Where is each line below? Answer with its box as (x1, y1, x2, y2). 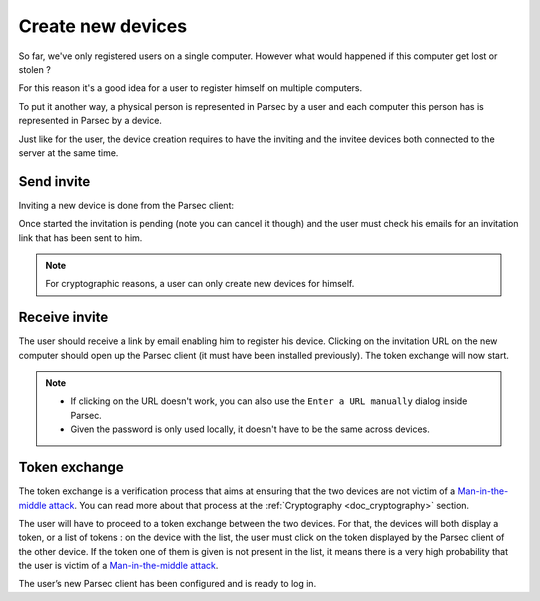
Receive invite (18, 309, 109, 326)
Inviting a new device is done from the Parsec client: (18, 199, 235, 211)
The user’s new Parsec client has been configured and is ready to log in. (18, 578, 317, 590)
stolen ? (18, 63, 52, 75)
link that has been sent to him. (18, 231, 143, 244)
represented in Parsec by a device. (18, 115, 162, 127)
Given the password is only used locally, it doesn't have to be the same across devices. (70, 423, 430, 435)
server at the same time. (18, 146, 119, 159)
